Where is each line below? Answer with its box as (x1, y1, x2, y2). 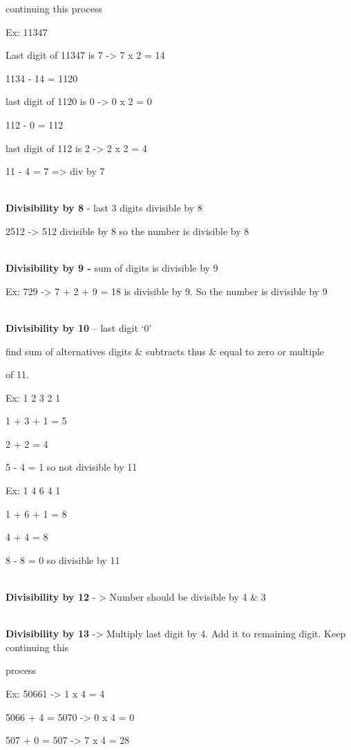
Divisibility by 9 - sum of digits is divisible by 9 (6, 261, 218, 275)
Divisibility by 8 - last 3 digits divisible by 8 (6, 200, 202, 215)
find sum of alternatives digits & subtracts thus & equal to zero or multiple (6, 344, 325, 358)
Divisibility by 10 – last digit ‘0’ (6, 320, 152, 335)
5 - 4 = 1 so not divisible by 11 (6, 460, 137, 474)
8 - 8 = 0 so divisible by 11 (6, 552, 120, 567)
